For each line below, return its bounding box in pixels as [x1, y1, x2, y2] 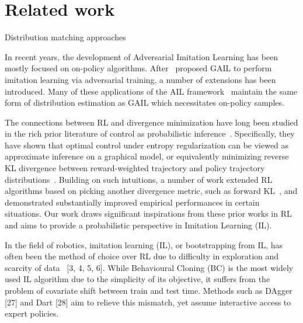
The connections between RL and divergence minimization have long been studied [5, 116, 298, 128]
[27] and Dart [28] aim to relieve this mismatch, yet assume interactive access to [5, 296, 291, 308]
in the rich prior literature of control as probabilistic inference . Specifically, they [5, 127, 295, 140]
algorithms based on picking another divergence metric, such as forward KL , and [5, 185, 298, 197]
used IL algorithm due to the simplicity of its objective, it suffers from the [5, 273, 270, 285]
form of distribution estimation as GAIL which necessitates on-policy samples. [5, 96, 284, 109]
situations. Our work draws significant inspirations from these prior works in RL [5, 207, 292, 220]
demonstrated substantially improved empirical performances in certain [5, 196, 260, 208]
